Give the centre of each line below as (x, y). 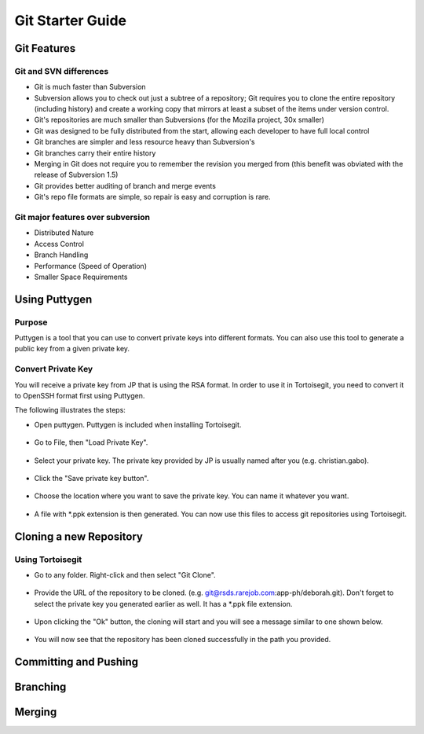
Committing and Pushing (77, 662)
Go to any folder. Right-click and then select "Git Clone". (125, 574)
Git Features (45, 48)
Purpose (31, 322)
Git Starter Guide (71, 20)
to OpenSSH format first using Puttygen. (80, 396)
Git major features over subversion (82, 217)
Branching (40, 687)
